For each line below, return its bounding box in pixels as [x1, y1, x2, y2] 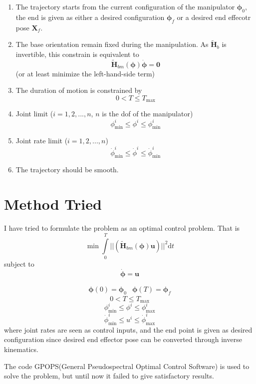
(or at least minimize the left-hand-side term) [15, 68, 155, 78]
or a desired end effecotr [177, 11, 251, 22]
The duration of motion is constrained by [15, 85, 142, 95]
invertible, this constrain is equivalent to [15, 49, 139, 59]
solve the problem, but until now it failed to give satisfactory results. [4, 371, 214, 381]
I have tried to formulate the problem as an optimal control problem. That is [4, 223, 240, 233]
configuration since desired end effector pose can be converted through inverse [4, 334, 242, 345]
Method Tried [4, 194, 102, 214]
